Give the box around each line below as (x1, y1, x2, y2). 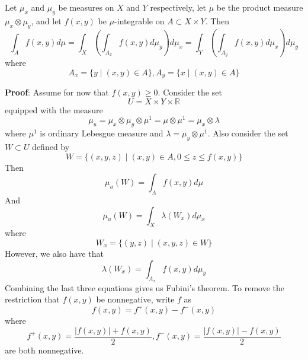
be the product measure (216, 1, 303, 13)
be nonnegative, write (96, 293, 175, 305)
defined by (32, 140, 70, 152)
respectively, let (150, 1, 207, 13)
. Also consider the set (207, 127, 288, 139)
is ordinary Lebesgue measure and (40, 127, 163, 139)
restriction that (5, 293, 60, 305)
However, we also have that (5, 247, 104, 259)
